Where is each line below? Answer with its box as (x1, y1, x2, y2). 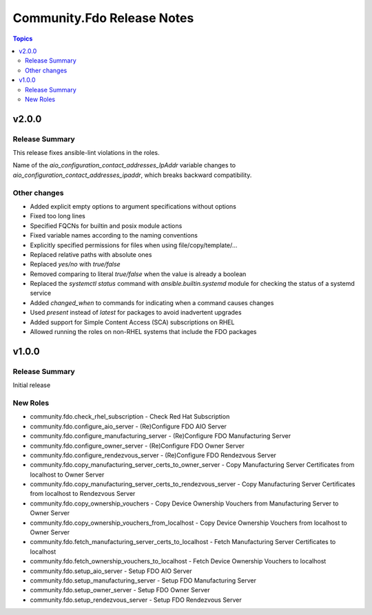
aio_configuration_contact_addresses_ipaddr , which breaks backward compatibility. (12, 171, 252, 179)
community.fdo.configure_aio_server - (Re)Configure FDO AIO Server (30, 422, 227, 430)
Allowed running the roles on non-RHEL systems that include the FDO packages (30, 328, 257, 336)
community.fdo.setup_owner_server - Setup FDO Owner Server (30, 586, 210, 594)
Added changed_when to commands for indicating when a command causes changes (30, 298, 274, 306)
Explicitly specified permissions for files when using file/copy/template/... (30, 241, 238, 249)
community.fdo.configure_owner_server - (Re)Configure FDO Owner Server (30, 441, 245, 450)
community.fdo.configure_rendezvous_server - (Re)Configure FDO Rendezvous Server (30, 451, 277, 459)
